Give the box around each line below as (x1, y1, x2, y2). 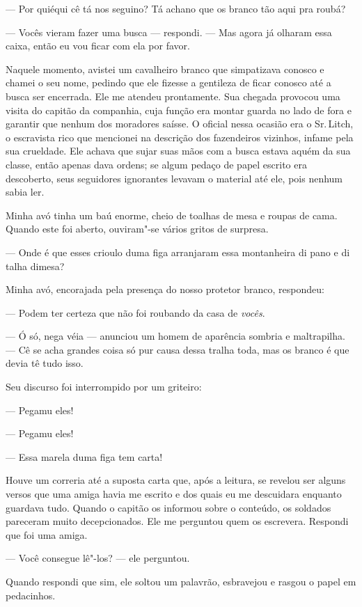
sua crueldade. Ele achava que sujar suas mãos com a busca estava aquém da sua (6, 143, 351, 158)
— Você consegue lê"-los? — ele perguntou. (6, 551, 190, 565)
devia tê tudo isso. (6, 356, 84, 370)
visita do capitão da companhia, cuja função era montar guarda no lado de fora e (6, 102, 352, 117)
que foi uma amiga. (6, 527, 88, 542)
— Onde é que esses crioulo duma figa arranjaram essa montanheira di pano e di (6, 244, 350, 259)
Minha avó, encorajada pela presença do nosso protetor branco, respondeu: (6, 282, 324, 297)
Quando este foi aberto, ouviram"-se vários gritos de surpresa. (6, 221, 269, 236)
